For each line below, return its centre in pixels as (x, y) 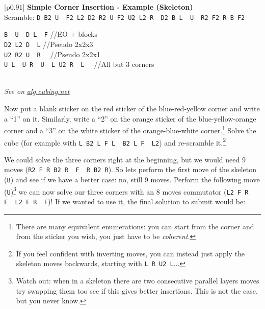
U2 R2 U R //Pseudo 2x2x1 (52, 54)
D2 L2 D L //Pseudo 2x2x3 (49, 44)
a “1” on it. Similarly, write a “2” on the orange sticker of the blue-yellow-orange (130, 118)
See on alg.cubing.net (37, 91)
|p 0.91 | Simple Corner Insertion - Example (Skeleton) (99, 7)
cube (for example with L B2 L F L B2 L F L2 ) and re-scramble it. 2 (115, 141)
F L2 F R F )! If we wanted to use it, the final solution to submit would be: (125, 201)
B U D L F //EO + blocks (51, 34)
